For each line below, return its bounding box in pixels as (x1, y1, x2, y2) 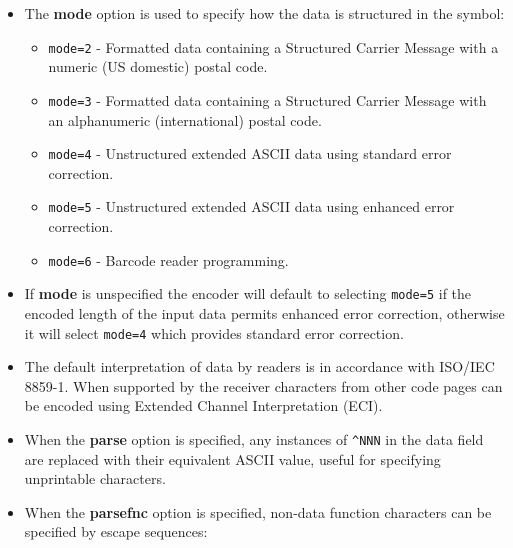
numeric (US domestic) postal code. (48, 56, 268, 77)
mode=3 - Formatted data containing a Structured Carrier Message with (48, 89, 487, 110)
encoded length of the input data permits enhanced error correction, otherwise (24, 302, 505, 323)
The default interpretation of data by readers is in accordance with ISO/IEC (24, 356, 495, 377)
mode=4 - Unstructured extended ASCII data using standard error (48, 143, 452, 164)
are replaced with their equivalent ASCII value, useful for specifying (24, 448, 441, 469)
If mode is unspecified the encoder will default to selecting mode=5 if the (24, 283, 472, 304)
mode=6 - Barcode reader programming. (48, 249, 289, 270)
